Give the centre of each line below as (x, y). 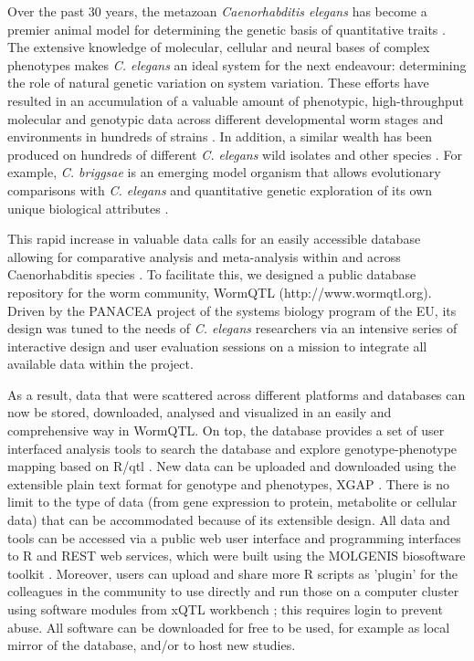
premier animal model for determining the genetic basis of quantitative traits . (226, 29)
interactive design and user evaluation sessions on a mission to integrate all (217, 346)
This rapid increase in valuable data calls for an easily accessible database (214, 239)
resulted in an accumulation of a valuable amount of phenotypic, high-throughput (236, 100)
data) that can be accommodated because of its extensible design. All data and (229, 520)
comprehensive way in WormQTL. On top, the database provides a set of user (226, 430)
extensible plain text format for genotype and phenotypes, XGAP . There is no (229, 483)
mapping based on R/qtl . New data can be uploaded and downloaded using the (232, 466)
